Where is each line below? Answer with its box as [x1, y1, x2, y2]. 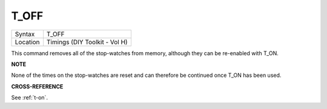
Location [15, 38, 40, 46]
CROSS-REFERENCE [11, 82, 64, 90]
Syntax [15, 30, 35, 38]
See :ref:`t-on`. [11, 94, 48, 101]
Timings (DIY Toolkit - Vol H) [46, 38, 128, 46]
